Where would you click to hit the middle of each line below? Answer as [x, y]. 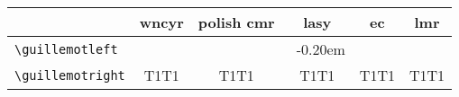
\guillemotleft [66, 49]
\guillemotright [70, 75]
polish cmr [236, 22]
